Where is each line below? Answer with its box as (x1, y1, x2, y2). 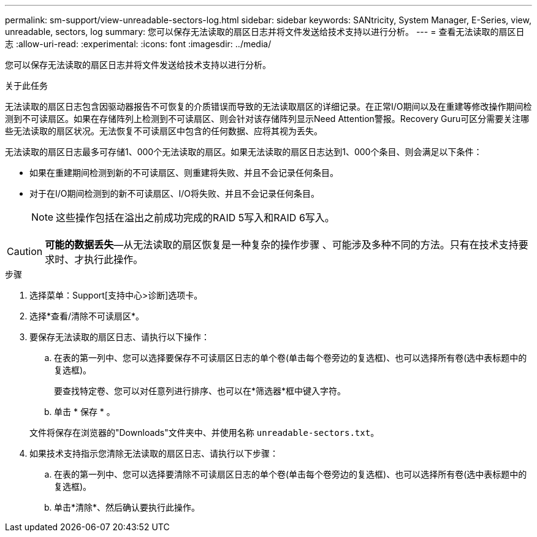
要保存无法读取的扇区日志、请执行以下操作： (29, 332, 210, 342)
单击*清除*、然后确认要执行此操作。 (54, 502, 200, 512)
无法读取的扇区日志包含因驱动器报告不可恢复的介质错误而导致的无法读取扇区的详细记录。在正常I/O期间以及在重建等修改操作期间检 (5, 101, 532, 112)
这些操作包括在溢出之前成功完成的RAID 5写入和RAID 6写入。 (56, 211, 335, 224)
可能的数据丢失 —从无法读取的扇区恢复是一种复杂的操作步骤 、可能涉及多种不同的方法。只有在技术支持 (45, 238, 519, 251)
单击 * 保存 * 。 (54, 406, 115, 417)
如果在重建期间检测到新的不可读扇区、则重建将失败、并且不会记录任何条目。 (29, 167, 338, 178)
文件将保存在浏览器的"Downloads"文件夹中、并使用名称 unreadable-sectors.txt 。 (29, 427, 379, 438)
